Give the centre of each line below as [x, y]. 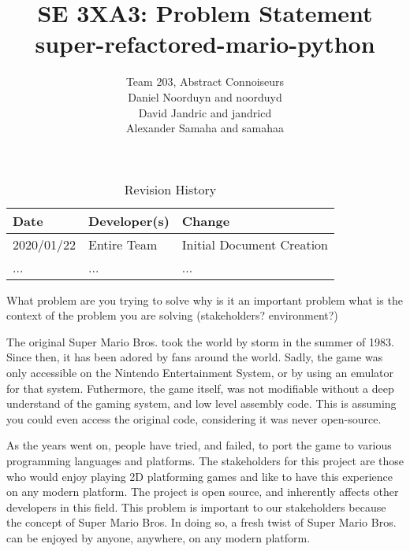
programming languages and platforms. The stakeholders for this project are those [205, 461]
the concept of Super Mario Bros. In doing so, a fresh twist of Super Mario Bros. [201, 522]
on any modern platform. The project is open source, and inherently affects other [203, 492]
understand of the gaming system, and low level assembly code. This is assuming [201, 403]
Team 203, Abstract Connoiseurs [205, 81]
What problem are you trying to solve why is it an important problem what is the [205, 300]
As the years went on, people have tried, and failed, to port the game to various [199, 445]
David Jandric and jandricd [205, 112]
